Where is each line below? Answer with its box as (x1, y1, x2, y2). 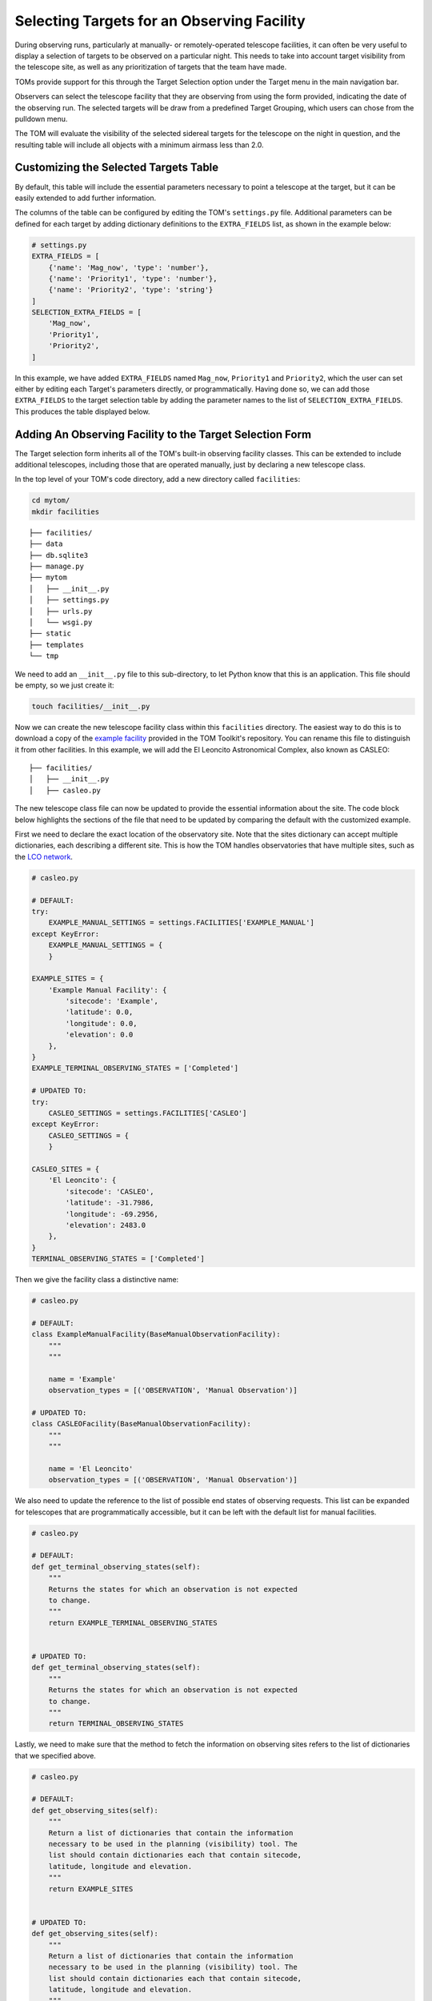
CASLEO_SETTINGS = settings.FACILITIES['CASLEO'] (48, 1109, 247, 1117)
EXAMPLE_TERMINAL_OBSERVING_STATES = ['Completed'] (31, 1064, 239, 1073)
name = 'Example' (48, 1374, 117, 1384)
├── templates (29, 640, 84, 649)
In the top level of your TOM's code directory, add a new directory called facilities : (14, 475, 301, 484)
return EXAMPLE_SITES (48, 1884, 134, 1893)
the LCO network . (14, 852, 74, 861)
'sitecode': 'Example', (65, 996, 159, 1006)
